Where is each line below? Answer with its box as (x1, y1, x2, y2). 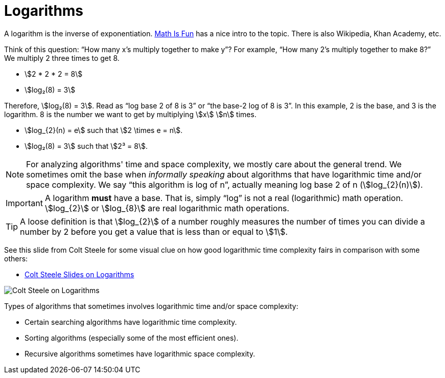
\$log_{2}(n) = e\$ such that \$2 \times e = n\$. (25, 125, 183, 135)
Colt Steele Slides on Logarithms (25, 270, 134, 279)
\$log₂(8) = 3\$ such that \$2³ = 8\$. (25, 141, 148, 150)
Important (6, 197, 43, 208)
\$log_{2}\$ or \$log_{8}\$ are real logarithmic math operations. (44, 203, 290, 213)
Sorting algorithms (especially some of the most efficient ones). (25, 333, 239, 342)
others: (4, 254, 28, 263)
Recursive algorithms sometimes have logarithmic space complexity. (25, 349, 255, 358)
